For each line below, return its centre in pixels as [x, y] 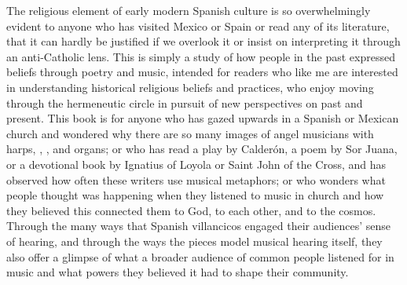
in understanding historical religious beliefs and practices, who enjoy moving [190, 87]
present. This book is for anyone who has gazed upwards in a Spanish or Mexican [203, 118]
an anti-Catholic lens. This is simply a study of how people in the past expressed [201, 56]
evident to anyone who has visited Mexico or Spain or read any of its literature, [198, 26]
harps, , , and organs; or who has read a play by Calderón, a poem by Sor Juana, [202, 149]
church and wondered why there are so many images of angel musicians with [190, 133]
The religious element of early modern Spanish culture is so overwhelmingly [189, 10]
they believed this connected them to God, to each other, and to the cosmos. [191, 210]
